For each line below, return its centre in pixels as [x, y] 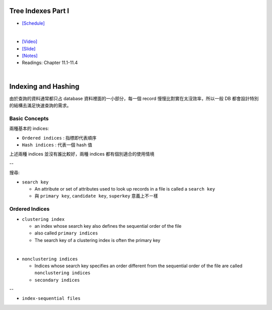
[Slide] [29, 48]
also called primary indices [66, 233]
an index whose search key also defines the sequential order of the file [108, 226]
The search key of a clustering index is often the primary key [97, 240]
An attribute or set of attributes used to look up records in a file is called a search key [125, 189]
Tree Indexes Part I [39, 11]
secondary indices [57, 280]
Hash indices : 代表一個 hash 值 [57, 145]
